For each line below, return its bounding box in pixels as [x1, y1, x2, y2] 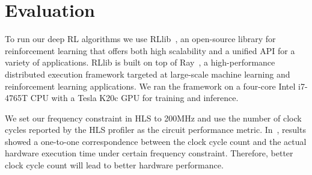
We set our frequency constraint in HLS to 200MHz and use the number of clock [5, 111, 302, 124]
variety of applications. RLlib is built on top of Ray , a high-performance [5, 56, 275, 69]
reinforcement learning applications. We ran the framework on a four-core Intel [5, 79, 296, 92]
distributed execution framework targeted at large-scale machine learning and [5, 67, 290, 80]
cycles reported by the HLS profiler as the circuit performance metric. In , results [5, 123, 306, 136]
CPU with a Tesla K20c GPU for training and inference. [30, 91, 239, 104]
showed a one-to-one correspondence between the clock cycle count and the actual [5, 135, 307, 147]
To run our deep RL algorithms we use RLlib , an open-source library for [5, 32, 276, 45]
